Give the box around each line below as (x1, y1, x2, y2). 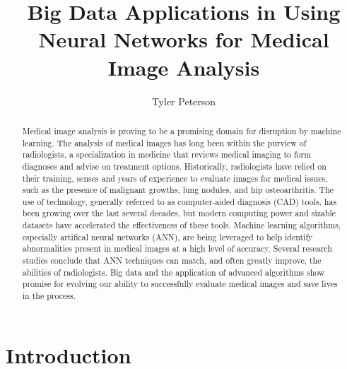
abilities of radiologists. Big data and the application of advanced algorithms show (22, 266, 325, 278)
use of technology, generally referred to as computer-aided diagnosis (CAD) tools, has (22, 195, 337, 207)
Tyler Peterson (151, 93, 216, 108)
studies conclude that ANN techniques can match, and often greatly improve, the (22, 254, 322, 266)
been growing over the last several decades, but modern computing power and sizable (22, 207, 336, 219)
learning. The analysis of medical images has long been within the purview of (22, 136, 307, 148)
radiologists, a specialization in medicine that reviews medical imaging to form (22, 148, 312, 160)
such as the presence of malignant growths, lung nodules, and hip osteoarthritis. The (22, 184, 334, 196)
